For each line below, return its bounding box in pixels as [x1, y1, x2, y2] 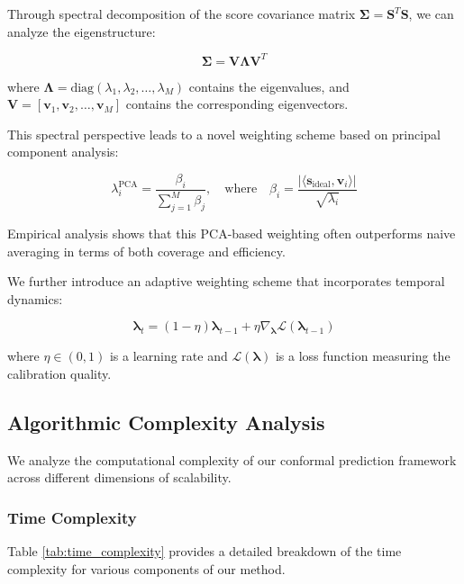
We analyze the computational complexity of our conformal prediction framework [7, 450, 457, 469]
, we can [408, 4, 454, 22]
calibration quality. [7, 364, 112, 382]
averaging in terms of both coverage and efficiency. [7, 241, 286, 260]
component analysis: [7, 142, 119, 161]
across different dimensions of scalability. [7, 468, 232, 487]
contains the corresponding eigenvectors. [125, 94, 349, 113]
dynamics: [7, 289, 63, 308]
